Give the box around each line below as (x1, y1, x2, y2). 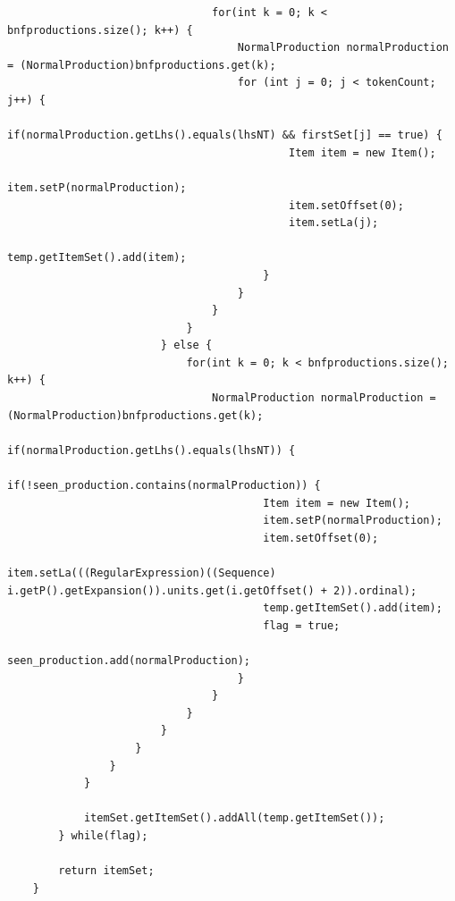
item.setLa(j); (289, 216, 379, 230)
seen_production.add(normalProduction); (7, 653, 251, 667)
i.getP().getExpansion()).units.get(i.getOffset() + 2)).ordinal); (7, 584, 417, 597)
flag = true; (263, 619, 341, 632)
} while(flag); (58, 829, 148, 842)
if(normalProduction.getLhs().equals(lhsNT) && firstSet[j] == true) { (7, 129, 442, 142)
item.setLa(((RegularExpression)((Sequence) (7, 567, 276, 579)
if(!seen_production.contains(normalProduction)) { (7, 479, 321, 493)
